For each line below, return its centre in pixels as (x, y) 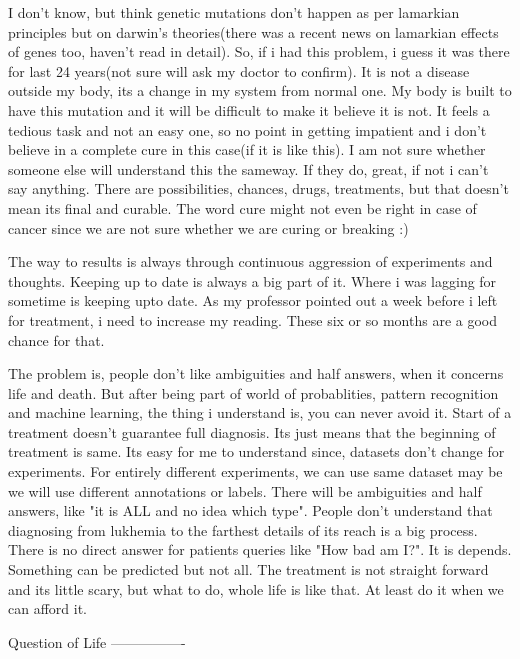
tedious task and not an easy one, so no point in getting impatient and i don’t (247, 129)
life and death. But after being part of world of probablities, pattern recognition (253, 392)
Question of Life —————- (97, 641)
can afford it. (47, 608)
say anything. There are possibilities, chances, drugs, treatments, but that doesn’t (258, 188)
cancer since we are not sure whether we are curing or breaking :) (208, 227)
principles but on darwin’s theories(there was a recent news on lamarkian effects (253, 31)
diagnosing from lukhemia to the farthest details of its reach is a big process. (243, 529)
